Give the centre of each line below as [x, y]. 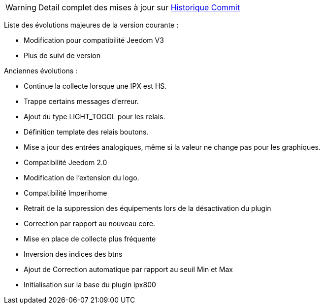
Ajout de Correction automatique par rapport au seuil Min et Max [128, 269]
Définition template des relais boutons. [86, 132]
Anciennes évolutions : [41, 71]
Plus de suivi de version [62, 55]
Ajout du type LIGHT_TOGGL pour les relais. [95, 117]
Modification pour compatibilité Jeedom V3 [94, 40]
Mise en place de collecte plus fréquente [90, 239]
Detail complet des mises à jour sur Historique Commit [139, 7]
